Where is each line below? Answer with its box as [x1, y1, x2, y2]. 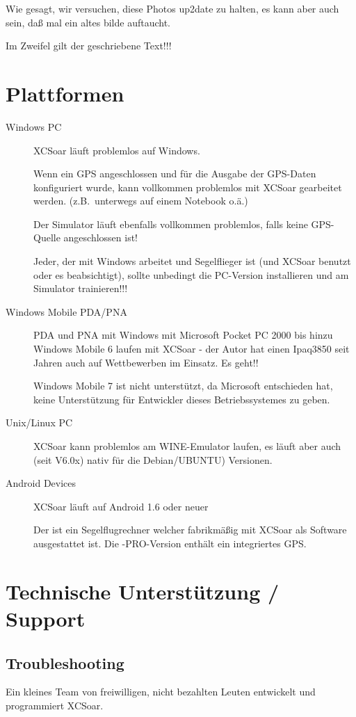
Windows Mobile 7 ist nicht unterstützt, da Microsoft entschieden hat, [33, 378, 333, 393]
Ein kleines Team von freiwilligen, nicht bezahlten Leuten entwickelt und [6, 684, 316, 699]
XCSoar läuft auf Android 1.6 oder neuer [33, 499, 209, 513]
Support [6, 604, 86, 632]
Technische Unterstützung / [6, 577, 280, 605]
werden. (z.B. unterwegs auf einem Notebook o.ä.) [33, 193, 248, 208]
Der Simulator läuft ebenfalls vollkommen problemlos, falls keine [33, 216, 308, 231]
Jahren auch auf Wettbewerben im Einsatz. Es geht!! [33, 355, 259, 369]
